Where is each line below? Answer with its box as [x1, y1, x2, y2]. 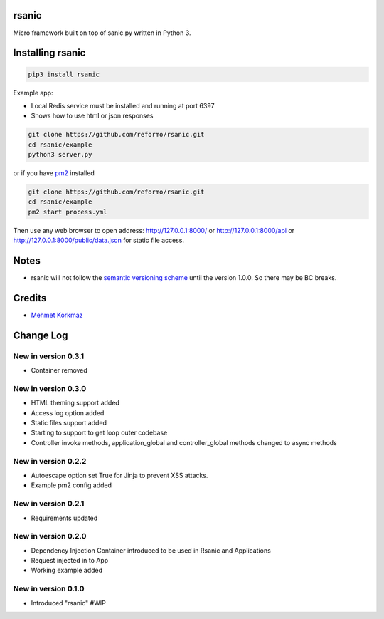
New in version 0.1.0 [13, 584, 85, 594]
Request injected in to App [31, 556, 109, 565]
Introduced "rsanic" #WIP [31, 598, 106, 607]
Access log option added [31, 408, 105, 417]
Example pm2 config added [31, 481, 112, 489]
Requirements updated [31, 514, 98, 522]
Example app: [13, 88, 53, 97]
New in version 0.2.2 [13, 456, 87, 466]
